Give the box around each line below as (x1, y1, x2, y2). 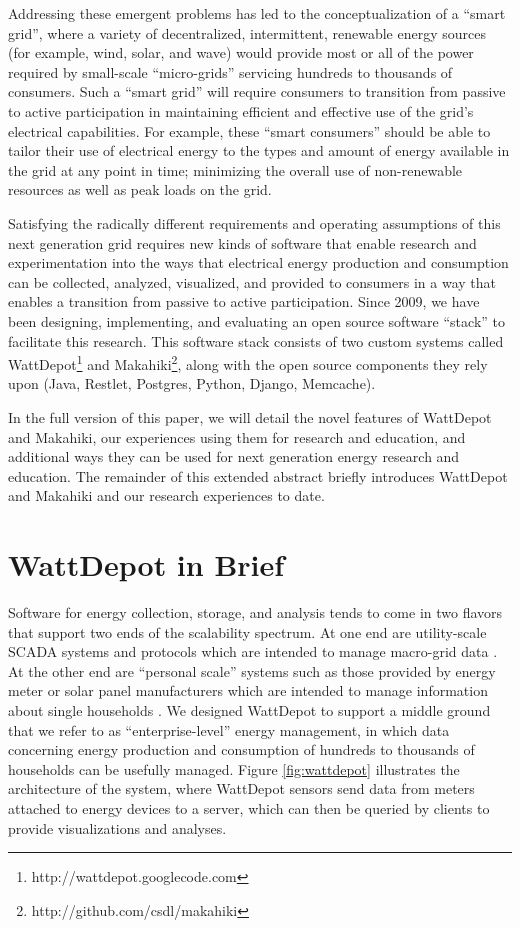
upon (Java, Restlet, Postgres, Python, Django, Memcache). (8, 373, 376, 394)
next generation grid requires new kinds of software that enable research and (8, 232, 477, 253)
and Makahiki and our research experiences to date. (8, 485, 325, 506)
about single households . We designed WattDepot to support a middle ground (8, 700, 491, 720)
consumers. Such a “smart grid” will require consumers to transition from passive (8, 81, 506, 102)
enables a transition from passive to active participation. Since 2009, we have (8, 291, 480, 312)
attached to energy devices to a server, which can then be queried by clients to (8, 797, 490, 818)
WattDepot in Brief (8, 544, 285, 585)
